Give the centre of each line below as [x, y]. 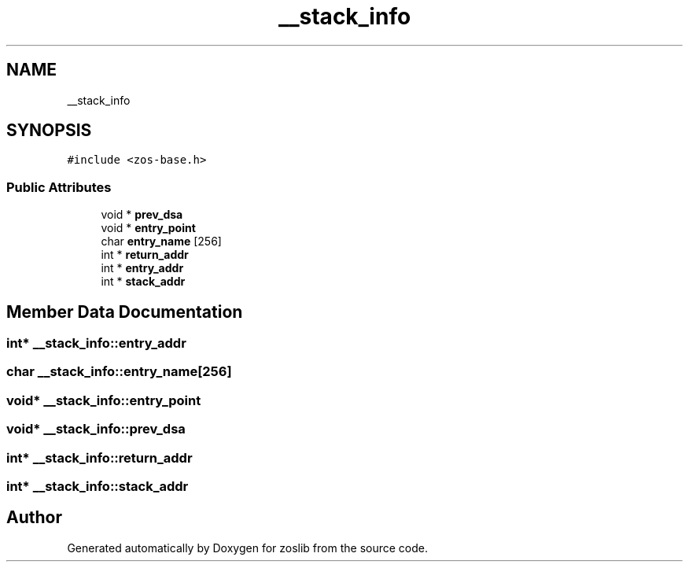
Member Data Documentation [125, 312]
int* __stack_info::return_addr [99, 457]
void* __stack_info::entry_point [104, 400]
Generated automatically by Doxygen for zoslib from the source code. [247, 548]
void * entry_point [148, 228]
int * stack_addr [143, 282]
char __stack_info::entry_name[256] [119, 372]
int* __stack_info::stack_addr [98, 486]
